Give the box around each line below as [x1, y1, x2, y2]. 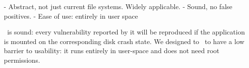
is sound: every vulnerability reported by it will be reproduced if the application [7, 27, 245, 37]
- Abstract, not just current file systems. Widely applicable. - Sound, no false [4, 1, 233, 11]
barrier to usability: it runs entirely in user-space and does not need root [4, 45, 219, 56]
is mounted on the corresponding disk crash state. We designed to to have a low [4, 36, 245, 46]
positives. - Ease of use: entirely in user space [4, 11, 138, 21]
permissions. [4, 55, 40, 65]
